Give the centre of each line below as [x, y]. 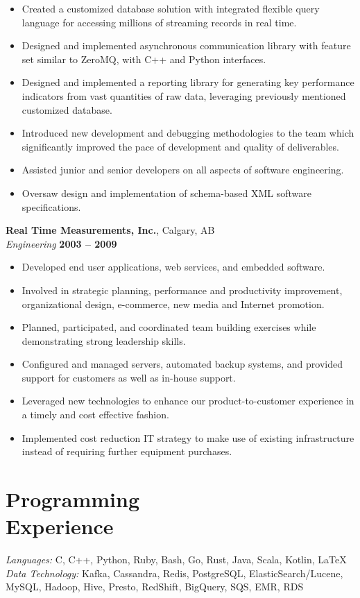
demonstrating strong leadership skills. [104, 340]
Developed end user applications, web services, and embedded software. [173, 267]
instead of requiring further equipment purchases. [127, 451]
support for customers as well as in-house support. [129, 377]
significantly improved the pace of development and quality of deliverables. [180, 146]
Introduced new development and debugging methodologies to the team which [188, 133]
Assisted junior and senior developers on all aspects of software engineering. [183, 170]
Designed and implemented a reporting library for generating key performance [188, 82]
